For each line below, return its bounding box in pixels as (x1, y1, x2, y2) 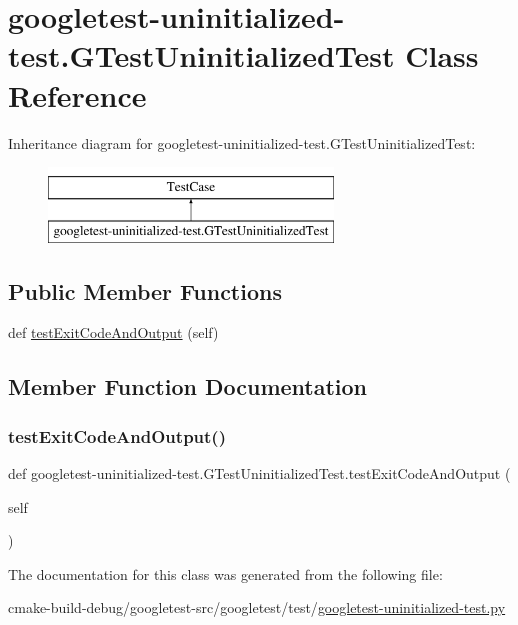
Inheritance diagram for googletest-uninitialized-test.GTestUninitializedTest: (8, 132, 476, 153)
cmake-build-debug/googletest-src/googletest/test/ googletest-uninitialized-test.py (8, 597, 506, 618)
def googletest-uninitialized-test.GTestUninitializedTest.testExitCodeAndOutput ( (8, 463, 511, 484)
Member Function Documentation (8, 371, 368, 402)
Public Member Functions (8, 275, 282, 306)
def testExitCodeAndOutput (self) (8, 322, 219, 343)
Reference (8, 74, 147, 115)
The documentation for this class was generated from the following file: (8, 563, 443, 584)
